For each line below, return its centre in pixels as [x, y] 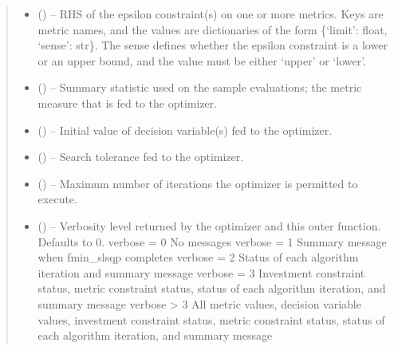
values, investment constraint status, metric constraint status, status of [211, 319]
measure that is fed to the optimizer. [128, 102]
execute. [57, 199]
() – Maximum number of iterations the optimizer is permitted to [198, 183]
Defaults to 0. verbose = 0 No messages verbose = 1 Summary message [212, 241]
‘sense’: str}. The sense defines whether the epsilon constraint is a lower [213, 45]
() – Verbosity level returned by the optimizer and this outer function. [209, 225]
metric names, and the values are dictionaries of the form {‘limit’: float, [213, 29]
